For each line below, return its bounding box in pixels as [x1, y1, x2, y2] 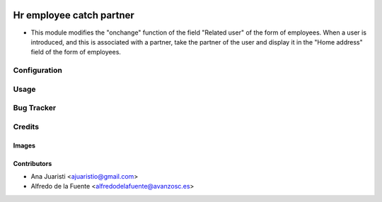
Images [13, 141, 35, 150]
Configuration [13, 66, 63, 76]
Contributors [13, 159, 52, 167]
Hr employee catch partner [13, 9, 134, 21]
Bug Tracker [13, 103, 57, 113]
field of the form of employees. [30, 48, 122, 57]
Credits [13, 121, 39, 131]
